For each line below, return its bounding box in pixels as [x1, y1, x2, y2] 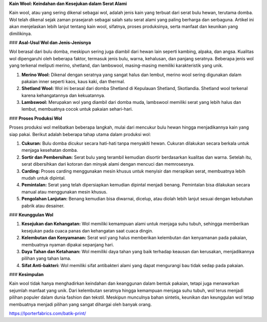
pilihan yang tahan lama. [21, 255, 71, 262]
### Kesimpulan [9, 272, 44, 277]
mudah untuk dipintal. [21, 175, 66, 181]
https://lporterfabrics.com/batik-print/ [9, 311, 87, 317]
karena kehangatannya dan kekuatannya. [21, 92, 106, 98]
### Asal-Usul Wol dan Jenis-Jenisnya [9, 40, 91, 46]
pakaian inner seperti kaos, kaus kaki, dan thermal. [21, 78, 126, 84]
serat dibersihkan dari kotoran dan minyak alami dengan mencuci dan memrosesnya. [21, 161, 195, 167]
